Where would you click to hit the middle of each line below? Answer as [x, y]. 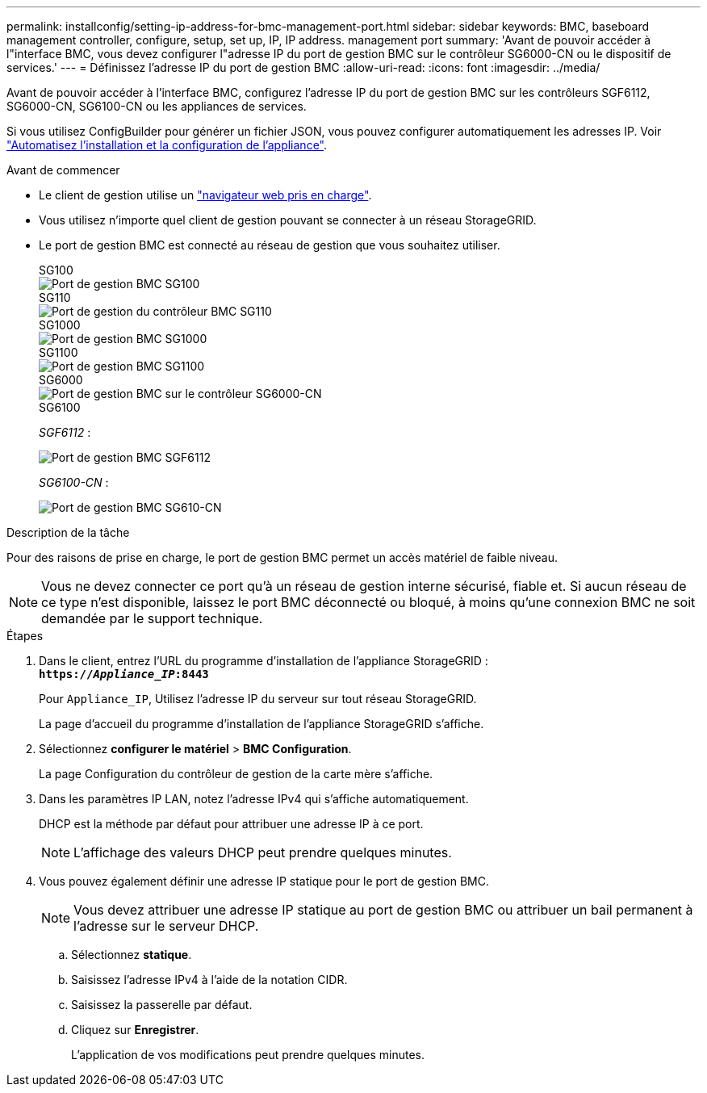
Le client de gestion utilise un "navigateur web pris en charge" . [205, 195]
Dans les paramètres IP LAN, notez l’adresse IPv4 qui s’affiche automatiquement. [254, 799]
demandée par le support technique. [152, 618]
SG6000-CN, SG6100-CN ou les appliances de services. [157, 106]
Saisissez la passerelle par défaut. [162, 1005]
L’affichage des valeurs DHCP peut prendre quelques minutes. [263, 852]
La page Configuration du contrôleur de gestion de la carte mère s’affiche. [236, 774]
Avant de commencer [63, 170]
